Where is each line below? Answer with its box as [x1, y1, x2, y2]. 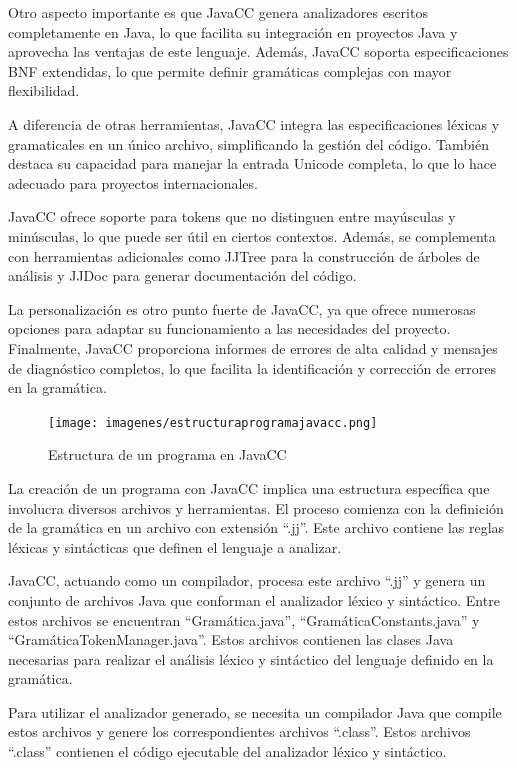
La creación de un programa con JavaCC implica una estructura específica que [8, 477, 490, 498]
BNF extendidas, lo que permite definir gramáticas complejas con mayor [8, 60, 452, 81]
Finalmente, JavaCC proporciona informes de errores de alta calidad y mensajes [8, 337, 498, 358]
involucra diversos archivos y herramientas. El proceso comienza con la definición [8, 497, 504, 518]
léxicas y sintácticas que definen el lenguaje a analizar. [8, 536, 342, 557]
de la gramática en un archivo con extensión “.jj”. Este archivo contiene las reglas [8, 517, 505, 538]
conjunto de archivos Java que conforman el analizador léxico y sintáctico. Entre [8, 589, 500, 610]
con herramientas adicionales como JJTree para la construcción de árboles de [8, 245, 480, 266]
